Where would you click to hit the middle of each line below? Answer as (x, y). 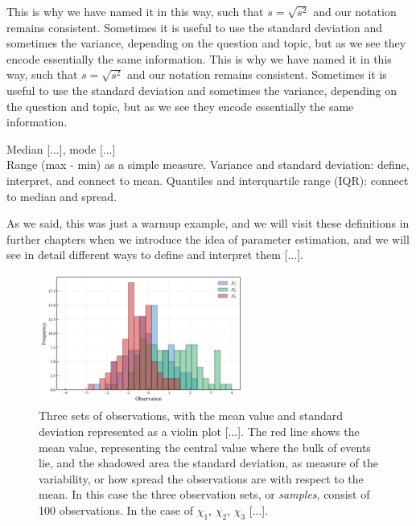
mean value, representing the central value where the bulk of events (205, 447)
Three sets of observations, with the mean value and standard (191, 415)
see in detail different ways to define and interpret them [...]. (155, 255)
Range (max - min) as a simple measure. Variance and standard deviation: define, (208, 164)
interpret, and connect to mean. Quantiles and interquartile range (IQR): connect (208, 180)
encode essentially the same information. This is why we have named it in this (199, 58)
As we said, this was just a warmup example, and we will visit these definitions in (208, 223)
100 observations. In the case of (116, 510)
